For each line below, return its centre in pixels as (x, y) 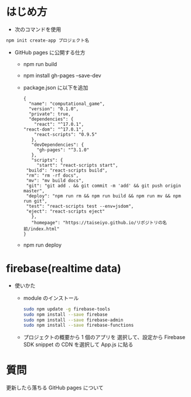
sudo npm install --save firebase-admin (73, 320)
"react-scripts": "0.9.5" (66, 134)
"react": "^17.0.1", (59, 124)
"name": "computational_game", (67, 104)
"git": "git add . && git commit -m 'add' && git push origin (104, 186)
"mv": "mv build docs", (55, 180)
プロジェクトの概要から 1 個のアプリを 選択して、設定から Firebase (104, 337)
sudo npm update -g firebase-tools (66, 309)
